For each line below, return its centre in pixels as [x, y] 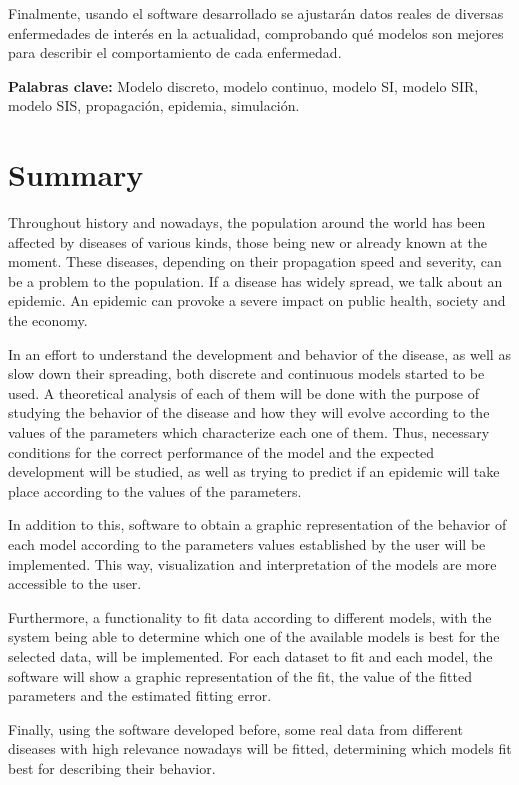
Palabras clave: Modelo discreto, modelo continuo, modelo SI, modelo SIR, [243, 85]
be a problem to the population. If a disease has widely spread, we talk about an [255, 280]
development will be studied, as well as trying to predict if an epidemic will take [254, 471]
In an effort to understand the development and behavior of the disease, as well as [259, 353]
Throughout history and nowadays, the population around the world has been [247, 222]
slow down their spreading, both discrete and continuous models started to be [246, 373]
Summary [76, 174]
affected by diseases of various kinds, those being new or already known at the [247, 241]
